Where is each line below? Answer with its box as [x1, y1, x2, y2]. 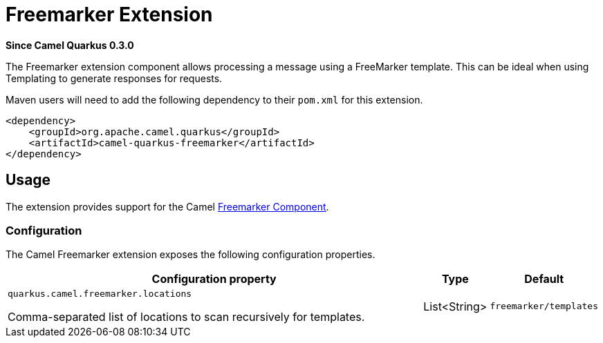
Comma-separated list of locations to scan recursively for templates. [8, 310, 365, 324]
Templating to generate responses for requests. [6, 72, 223, 84]
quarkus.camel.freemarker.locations [8, 288, 192, 300]
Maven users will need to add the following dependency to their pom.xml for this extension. [6, 93, 423, 106]
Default [524, 272, 564, 286]
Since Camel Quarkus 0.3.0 [6, 39, 134, 51]
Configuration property [151, 272, 277, 286]
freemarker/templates [490, 301, 598, 312]
